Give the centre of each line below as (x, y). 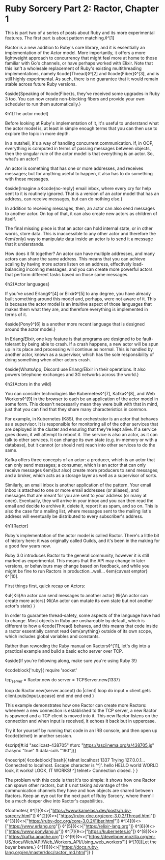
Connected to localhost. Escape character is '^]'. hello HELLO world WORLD (82, 765)
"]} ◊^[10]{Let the (139, 842)
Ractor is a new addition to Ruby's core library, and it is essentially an (75, 47)
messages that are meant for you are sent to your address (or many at (76, 495)
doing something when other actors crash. (48, 359)
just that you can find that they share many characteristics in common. (76, 409)
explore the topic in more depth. (38, 133)
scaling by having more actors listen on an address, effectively (68, 264)
